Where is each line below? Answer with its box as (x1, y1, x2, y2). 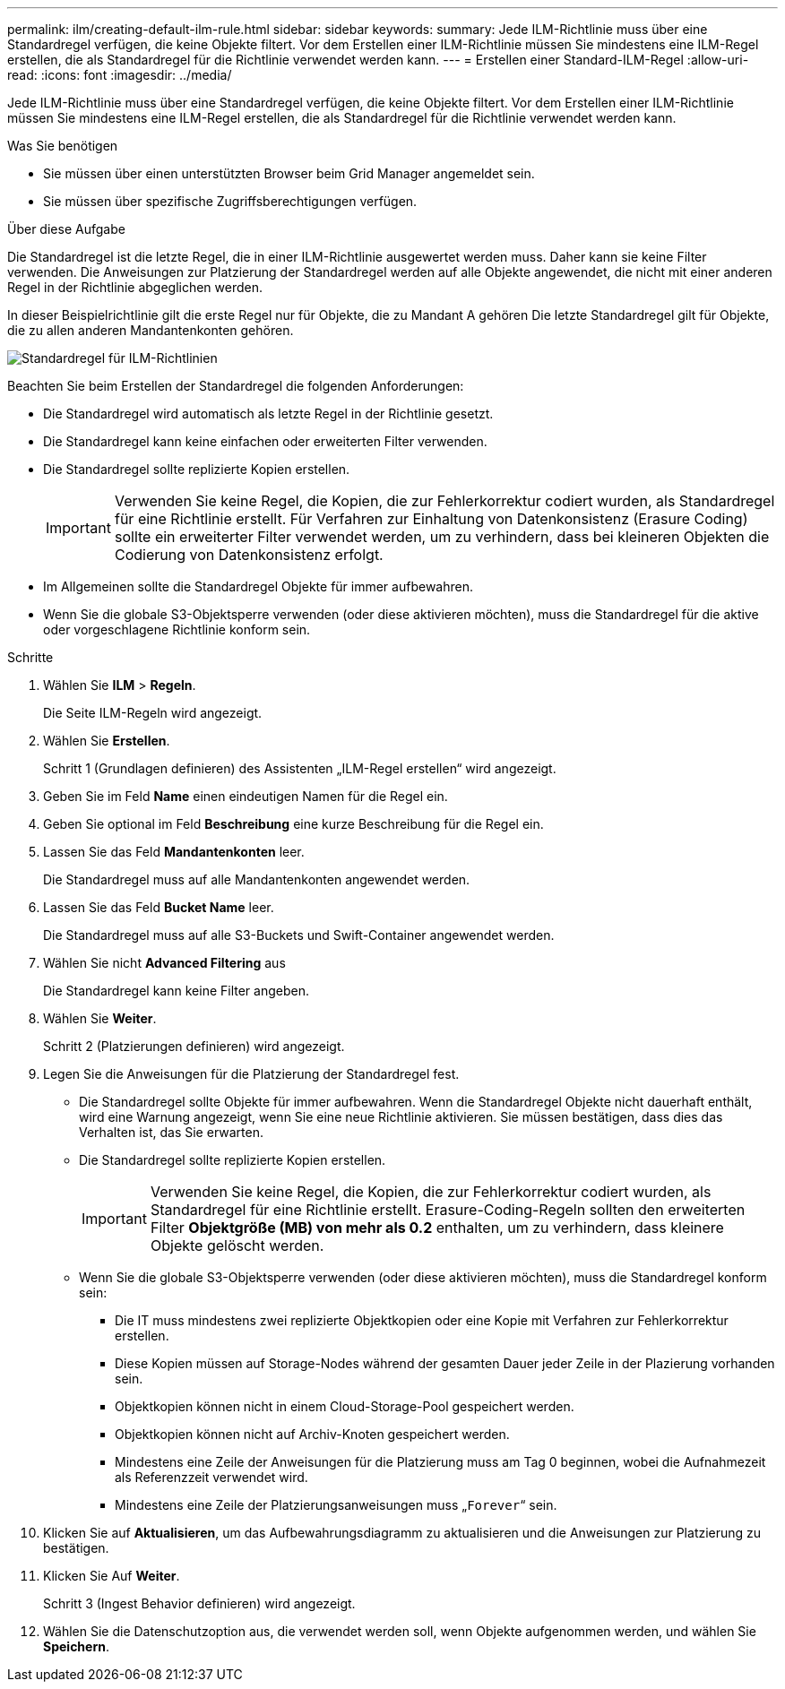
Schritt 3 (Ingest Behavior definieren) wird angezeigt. (43, 1596, 356, 1611)
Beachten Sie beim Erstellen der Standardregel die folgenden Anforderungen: (7, 378, 464, 393)
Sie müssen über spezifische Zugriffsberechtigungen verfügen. (43, 194, 418, 209)
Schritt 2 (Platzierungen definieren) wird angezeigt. (43, 1038, 345, 1054)
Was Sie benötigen (7, 138, 118, 153)
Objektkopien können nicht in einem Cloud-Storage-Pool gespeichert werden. (115, 1399, 574, 1414)
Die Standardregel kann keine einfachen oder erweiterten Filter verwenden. (43, 434, 487, 449)
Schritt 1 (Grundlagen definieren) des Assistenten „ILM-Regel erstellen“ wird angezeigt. (43, 761, 556, 776)
